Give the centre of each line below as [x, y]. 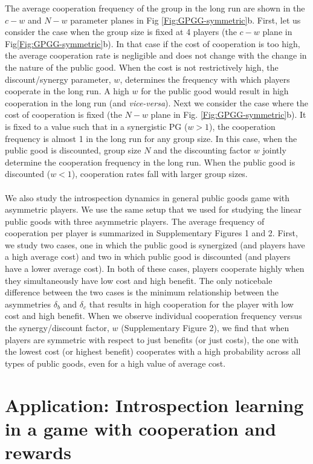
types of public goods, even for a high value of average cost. [115, 363]
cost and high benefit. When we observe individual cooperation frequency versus [153, 316]
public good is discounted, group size [73, 150]
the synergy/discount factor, [57, 328]
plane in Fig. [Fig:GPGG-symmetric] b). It [228, 114]
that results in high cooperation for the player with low [191, 304]
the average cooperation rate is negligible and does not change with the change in [156, 55]
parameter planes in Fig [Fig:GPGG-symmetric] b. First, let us [186, 20]
